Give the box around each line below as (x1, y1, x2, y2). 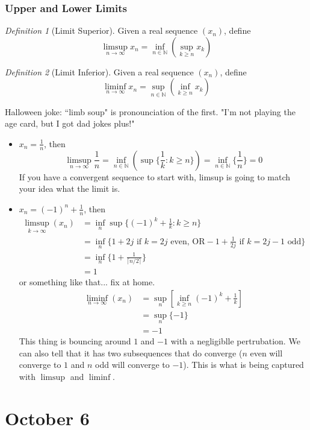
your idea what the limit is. (19, 182, 120, 195)
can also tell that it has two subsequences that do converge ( (19, 346, 243, 359)
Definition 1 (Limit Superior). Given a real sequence (5, 24, 198, 37)
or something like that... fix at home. (19, 276, 155, 288)
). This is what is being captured (183, 358, 304, 371)
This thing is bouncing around (19, 335, 131, 347)
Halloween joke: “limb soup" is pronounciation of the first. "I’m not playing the (5, 105, 296, 118)
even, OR (170, 237, 205, 246)
